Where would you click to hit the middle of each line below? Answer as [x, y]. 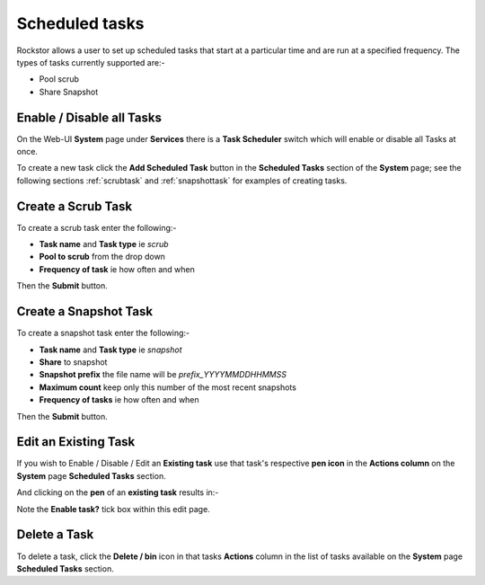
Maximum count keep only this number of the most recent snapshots [168, 387]
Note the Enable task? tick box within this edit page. [113, 509]
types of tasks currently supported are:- [91, 62]
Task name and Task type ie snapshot [110, 350]
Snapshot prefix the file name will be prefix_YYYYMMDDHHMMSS [163, 375]
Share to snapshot [73, 362]
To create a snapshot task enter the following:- [103, 333]
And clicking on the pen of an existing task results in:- [118, 492]
